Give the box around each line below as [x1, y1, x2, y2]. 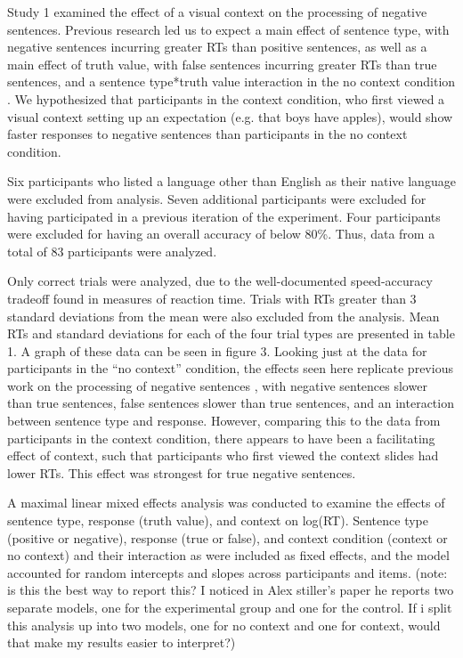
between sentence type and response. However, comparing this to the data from [7, 411, 441, 430]
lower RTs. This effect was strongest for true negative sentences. [7, 463, 356, 482]
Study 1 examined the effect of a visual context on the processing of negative [7, 3, 427, 20]
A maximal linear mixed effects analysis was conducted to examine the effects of [7, 493, 445, 512]
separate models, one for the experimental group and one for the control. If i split [7, 598, 452, 616]
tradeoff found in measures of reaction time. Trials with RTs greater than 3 [7, 288, 417, 307]
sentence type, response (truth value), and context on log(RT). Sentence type [7, 511, 428, 530]
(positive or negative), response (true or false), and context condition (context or [7, 528, 448, 547]
